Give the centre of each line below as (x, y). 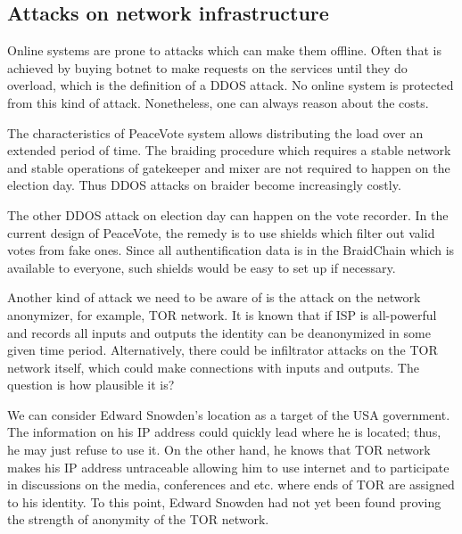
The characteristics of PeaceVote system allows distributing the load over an (215, 132)
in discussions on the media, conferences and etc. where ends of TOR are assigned (231, 485)
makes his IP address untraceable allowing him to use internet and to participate (228, 467)
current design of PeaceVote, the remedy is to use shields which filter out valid (221, 232)
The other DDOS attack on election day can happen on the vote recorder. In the (228, 214)
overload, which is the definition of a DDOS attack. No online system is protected (231, 85)
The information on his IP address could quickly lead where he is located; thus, (224, 432)
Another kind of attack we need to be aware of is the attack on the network (214, 297)
